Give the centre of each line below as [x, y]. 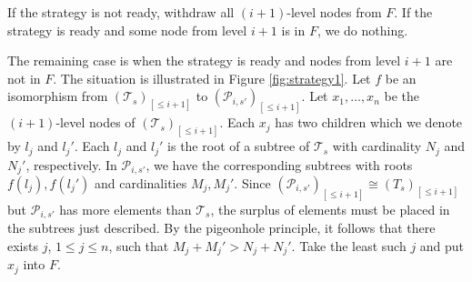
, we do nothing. [362, 30]
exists [23, 245]
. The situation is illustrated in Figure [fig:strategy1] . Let [212, 78]
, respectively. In [71, 164]
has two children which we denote [369, 122]
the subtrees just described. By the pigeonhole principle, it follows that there [221, 228]
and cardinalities [141, 183]
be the [402, 96]
